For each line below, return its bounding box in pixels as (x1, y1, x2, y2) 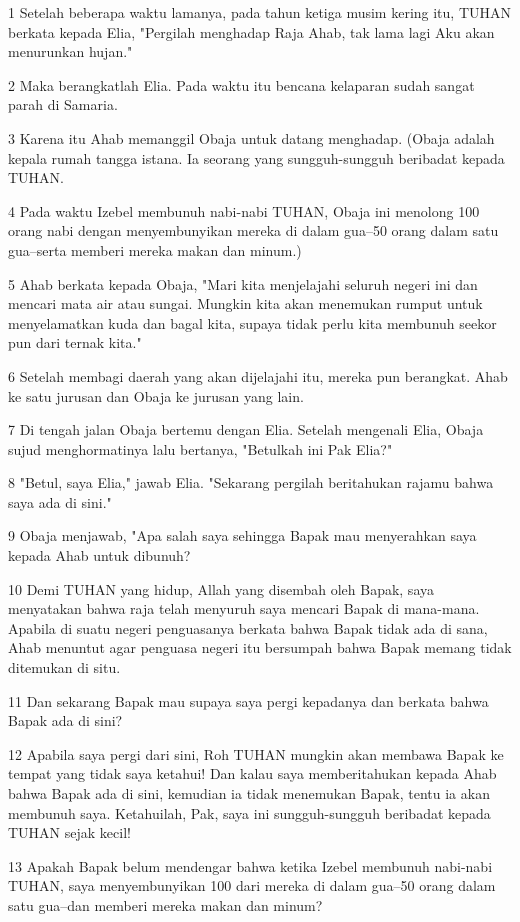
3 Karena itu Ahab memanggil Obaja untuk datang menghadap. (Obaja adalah (8, 127, 495, 148)
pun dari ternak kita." (8, 332, 142, 353)
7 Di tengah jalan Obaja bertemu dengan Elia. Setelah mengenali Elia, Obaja (8, 419, 484, 440)
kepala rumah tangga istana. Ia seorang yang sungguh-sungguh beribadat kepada (8, 147, 505, 168)
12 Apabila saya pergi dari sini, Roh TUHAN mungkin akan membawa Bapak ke (8, 743, 504, 764)
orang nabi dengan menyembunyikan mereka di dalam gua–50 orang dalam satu (8, 220, 499, 241)
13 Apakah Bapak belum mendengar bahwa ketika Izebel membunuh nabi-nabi (8, 855, 493, 876)
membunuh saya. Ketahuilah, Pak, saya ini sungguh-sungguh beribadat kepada (8, 802, 491, 823)
